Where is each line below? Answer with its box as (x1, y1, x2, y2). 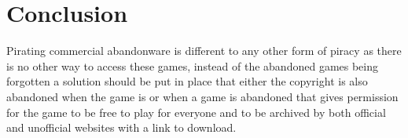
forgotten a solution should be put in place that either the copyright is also (6, 73, 368, 89)
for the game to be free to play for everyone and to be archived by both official (6, 103, 386, 120)
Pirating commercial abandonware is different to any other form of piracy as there (6, 42, 402, 59)
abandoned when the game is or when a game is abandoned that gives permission (6, 88, 399, 104)
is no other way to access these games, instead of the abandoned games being (6, 57, 379, 74)
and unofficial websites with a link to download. (6, 119, 237, 136)
